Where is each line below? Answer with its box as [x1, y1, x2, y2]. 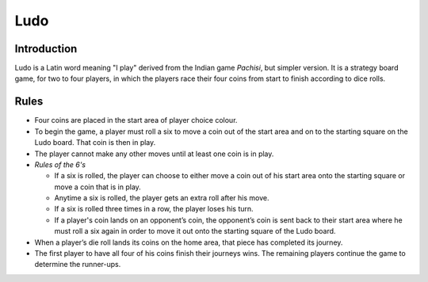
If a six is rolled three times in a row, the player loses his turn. [54, 204, 254, 214]
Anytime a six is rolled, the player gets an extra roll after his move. [54, 193, 269, 203]
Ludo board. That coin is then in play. [34, 138, 156, 147]
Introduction [14, 42, 78, 55]
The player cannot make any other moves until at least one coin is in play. [34, 149, 274, 158]
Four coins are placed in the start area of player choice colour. [34, 116, 238, 125]
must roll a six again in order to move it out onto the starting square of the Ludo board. [54, 227, 336, 236]
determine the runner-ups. [34, 260, 121, 269]
